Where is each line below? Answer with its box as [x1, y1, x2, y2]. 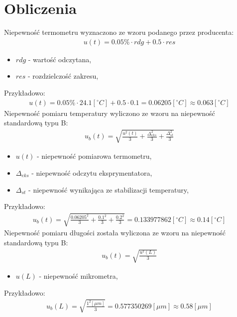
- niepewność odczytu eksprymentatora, [31, 167, 152, 178]
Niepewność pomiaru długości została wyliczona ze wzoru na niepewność [4, 227, 226, 238]
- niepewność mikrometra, [39, 271, 118, 281]
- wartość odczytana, [28, 54, 92, 64]
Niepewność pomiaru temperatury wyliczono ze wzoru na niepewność [4, 107, 215, 118]
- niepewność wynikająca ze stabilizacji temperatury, [28, 184, 189, 195]
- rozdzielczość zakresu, [27, 71, 99, 81]
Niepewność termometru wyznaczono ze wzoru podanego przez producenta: [4, 27, 234, 37]
